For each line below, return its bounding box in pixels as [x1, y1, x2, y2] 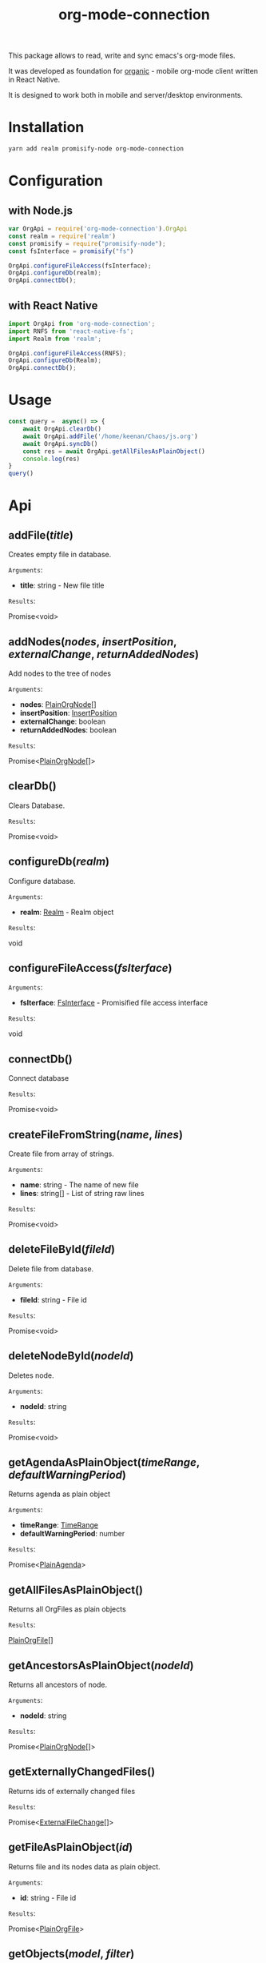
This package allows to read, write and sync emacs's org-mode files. [8, 50, 236, 61]
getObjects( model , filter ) [8, 1947, 135, 1961]
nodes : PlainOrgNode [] [19, 699, 97, 709]
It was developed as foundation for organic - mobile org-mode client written [8, 66, 258, 76]
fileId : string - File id [19, 1295, 88, 1304]
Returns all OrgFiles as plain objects [8, 1604, 126, 1614]
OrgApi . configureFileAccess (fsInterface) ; [8, 262, 152, 270]
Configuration [8, 172, 104, 190]
